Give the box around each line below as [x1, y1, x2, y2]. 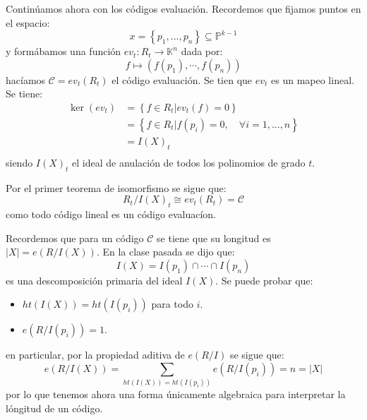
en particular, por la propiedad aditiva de [6, 347, 185, 362]
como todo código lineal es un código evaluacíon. [6, 207, 216, 222]
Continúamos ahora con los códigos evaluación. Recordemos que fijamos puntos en [6, 1, 361, 16]
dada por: [181, 44, 223, 59]
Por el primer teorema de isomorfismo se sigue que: [6, 180, 227, 195]
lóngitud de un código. [6, 400, 103, 415]
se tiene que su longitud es [157, 230, 271, 245]
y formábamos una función [6, 44, 121, 59]
